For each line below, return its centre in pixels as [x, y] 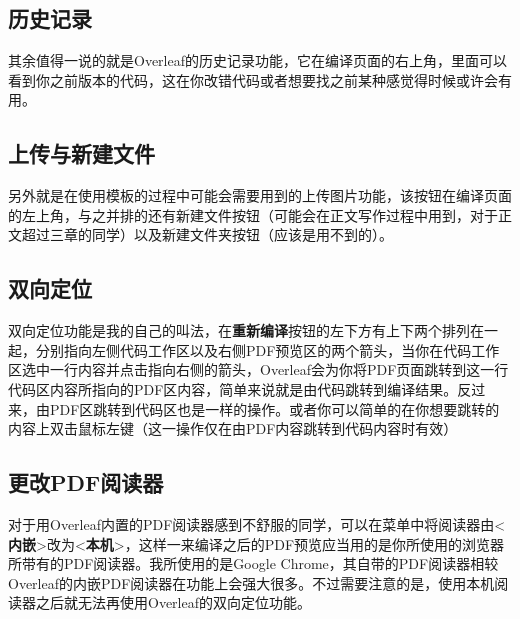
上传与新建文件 [81, 153]
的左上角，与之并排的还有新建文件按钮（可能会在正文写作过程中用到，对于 [253, 214]
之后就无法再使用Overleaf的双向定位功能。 [173, 602]
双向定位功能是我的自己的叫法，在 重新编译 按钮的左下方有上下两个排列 [239, 330]
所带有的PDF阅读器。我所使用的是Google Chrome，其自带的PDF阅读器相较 [253, 563]
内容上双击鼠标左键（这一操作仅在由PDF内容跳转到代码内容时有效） [233, 428]
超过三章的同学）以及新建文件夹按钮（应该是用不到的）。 [207, 234]
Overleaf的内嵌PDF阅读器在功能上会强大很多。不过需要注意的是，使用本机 [251, 582]
